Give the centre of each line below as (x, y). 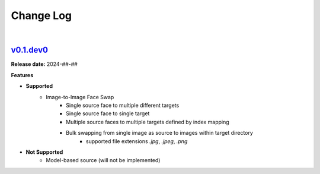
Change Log (41, 15)
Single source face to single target (108, 113)
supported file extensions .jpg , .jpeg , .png (137, 141)
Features (22, 75)
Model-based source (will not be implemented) (103, 160)
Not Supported (44, 152)
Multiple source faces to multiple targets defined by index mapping (148, 122)
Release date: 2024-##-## (44, 64)
